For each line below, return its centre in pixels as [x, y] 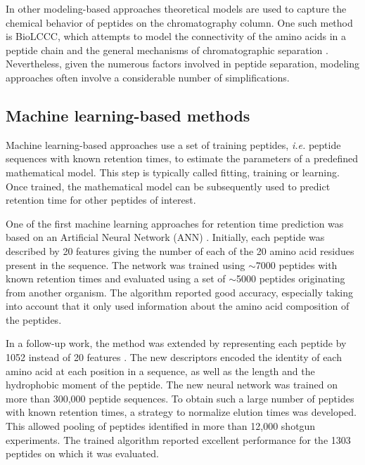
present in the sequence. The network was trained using [126, 264]
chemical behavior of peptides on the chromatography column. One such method [179, 22]
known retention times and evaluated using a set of [116, 279]
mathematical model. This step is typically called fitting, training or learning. [173, 172]
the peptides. [34, 319]
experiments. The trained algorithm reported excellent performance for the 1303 [178, 439]
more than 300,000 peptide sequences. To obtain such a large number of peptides [180, 398]
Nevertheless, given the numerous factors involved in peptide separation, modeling [182, 64]
